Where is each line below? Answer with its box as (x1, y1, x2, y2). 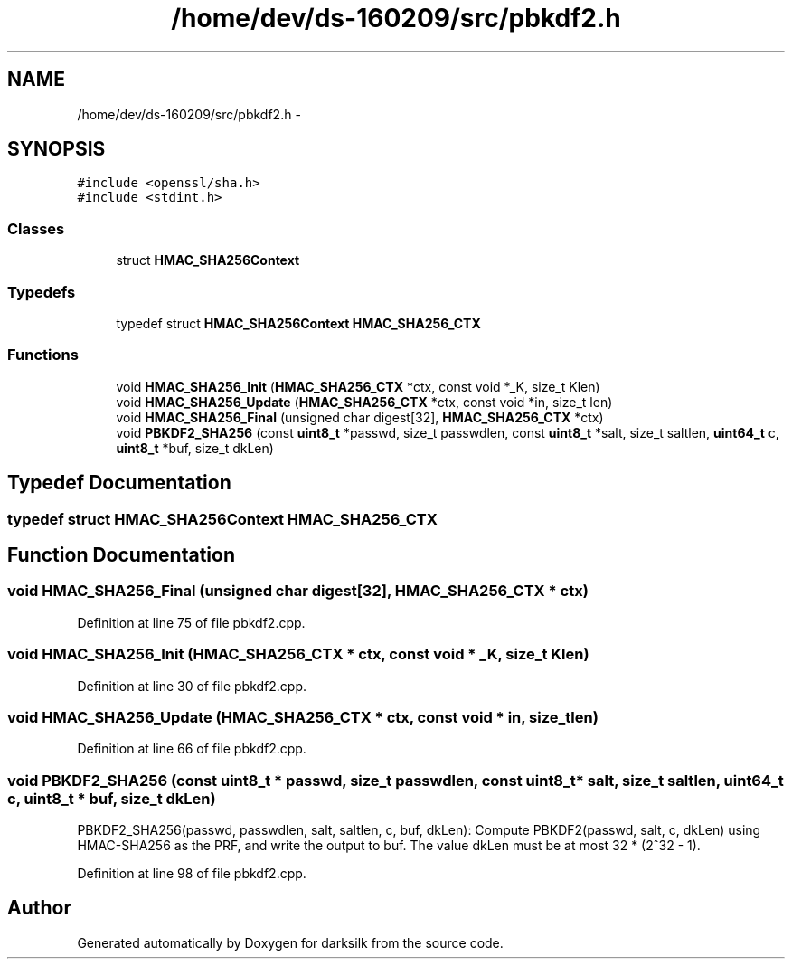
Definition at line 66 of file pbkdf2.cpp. (77, 741, 306, 757)
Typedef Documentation (7, 471, 231, 495)
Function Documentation (7, 543, 235, 566)
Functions (7, 346, 79, 365)
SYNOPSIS (7, 137, 106, 161)
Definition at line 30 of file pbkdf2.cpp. (77, 677, 307, 694)
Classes (7, 219, 65, 238)
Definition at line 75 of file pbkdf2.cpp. (77, 614, 306, 630)
